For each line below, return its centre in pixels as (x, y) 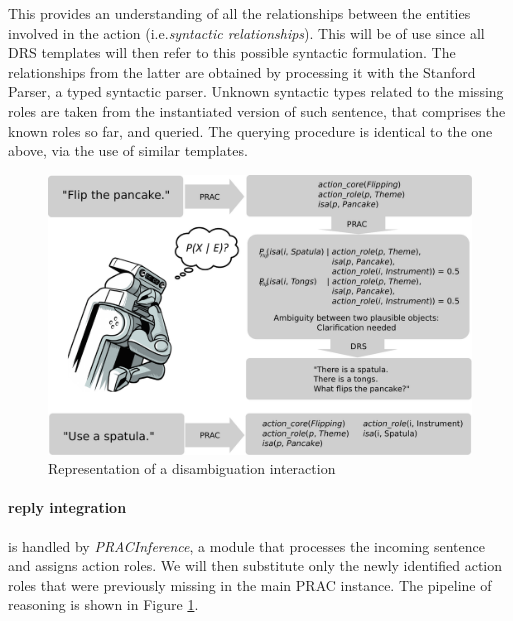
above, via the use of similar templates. (128, 150)
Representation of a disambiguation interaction (192, 468)
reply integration (67, 507)
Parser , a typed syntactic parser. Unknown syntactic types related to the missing (256, 91)
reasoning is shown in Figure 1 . (103, 604)
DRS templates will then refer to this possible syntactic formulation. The (232, 52)
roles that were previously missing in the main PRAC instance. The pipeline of (250, 584)
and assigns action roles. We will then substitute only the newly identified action (255, 565)
